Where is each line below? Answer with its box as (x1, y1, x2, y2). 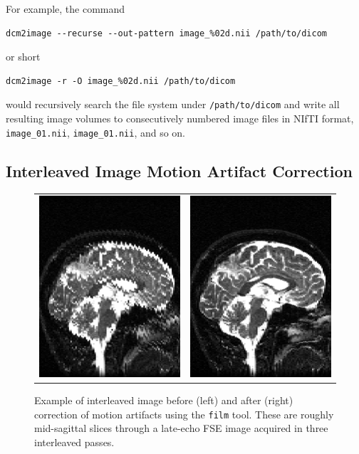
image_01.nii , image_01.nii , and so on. (6, 125, 186, 139)
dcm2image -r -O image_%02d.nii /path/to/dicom (6, 75, 236, 86)
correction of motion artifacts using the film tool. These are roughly (34, 406, 334, 421)
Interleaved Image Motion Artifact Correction (6, 159, 353, 181)
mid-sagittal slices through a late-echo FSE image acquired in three (34, 421, 328, 435)
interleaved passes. (34, 434, 115, 449)
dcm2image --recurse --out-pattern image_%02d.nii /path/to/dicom (6, 28, 328, 38)
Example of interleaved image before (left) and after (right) (34, 393, 293, 408)
